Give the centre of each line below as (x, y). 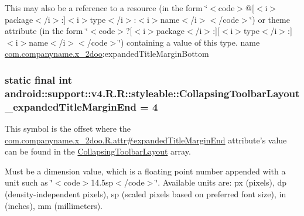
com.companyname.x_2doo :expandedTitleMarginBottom (107, 54)
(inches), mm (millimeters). (54, 205)
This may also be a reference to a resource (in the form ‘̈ (106, 8)
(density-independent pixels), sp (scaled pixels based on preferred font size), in (146, 194)
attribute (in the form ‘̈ (47, 31)
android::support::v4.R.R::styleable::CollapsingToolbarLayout (152, 93)
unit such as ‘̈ (29, 182)
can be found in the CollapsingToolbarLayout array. (98, 151)
